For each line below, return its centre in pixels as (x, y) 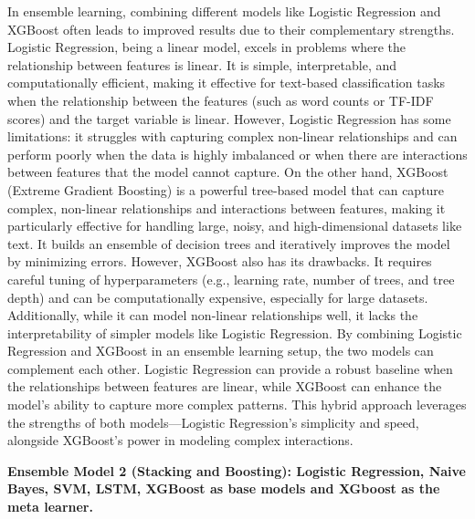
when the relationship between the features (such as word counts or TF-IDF (221, 100)
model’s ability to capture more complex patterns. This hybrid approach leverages (237, 405)
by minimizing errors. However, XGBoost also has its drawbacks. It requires (220, 261)
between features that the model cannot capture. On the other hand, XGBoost (228, 172)
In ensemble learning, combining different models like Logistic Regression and (224, 11)
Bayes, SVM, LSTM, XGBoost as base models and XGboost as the (224, 488)
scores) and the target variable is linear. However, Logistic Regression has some (229, 118)
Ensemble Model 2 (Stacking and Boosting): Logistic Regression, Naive (237, 470)
